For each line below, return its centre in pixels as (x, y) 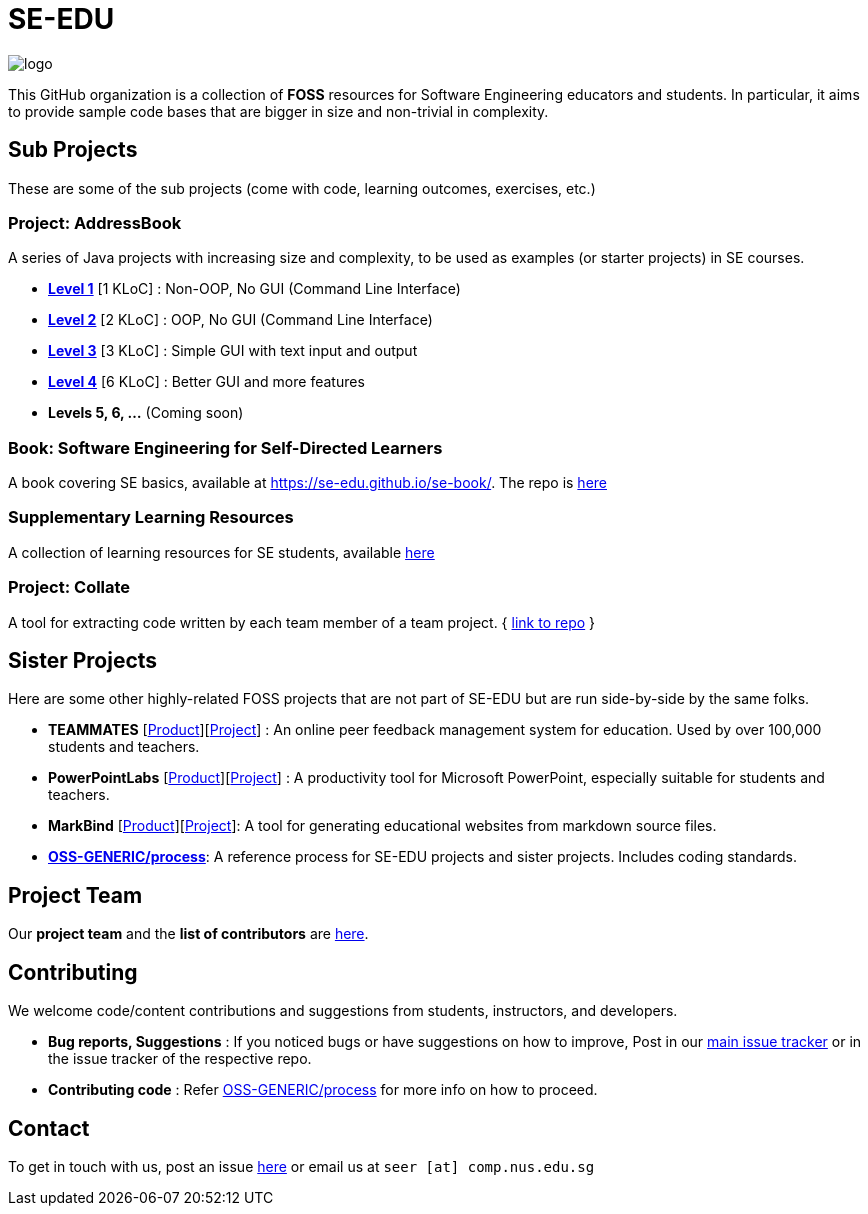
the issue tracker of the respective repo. (180, 1059)
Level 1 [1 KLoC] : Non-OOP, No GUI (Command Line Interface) (254, 289)
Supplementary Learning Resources (151, 517)
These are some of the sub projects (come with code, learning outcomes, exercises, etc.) (302, 188)
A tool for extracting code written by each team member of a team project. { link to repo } (302, 622)
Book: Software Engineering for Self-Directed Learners (225, 447)
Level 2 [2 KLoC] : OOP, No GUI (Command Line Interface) (240, 320)
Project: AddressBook (95, 222)
